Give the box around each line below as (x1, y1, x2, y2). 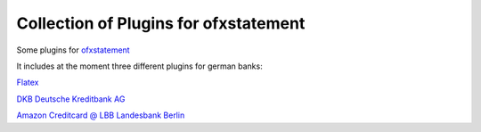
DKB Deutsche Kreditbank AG (16, 94, 126, 104)
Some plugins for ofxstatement (16, 45, 130, 55)
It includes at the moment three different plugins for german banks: (16, 61, 263, 71)
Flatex (16, 77, 39, 88)
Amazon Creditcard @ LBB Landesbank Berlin (16, 110, 185, 120)
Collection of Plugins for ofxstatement (16, 13, 306, 33)
